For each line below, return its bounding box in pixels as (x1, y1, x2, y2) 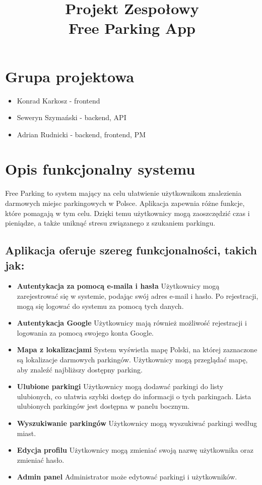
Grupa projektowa (5, 66, 135, 86)
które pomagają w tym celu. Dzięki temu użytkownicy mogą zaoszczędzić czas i (5, 207, 250, 218)
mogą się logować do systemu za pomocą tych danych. (17, 300, 184, 311)
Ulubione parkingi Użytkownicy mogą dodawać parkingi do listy (17, 381, 224, 392)
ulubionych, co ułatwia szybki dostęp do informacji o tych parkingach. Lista (17, 391, 251, 401)
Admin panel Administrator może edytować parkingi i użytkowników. (17, 471, 237, 482)
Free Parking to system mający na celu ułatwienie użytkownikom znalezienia (5, 188, 242, 198)
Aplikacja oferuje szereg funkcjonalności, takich (5, 242, 257, 258)
